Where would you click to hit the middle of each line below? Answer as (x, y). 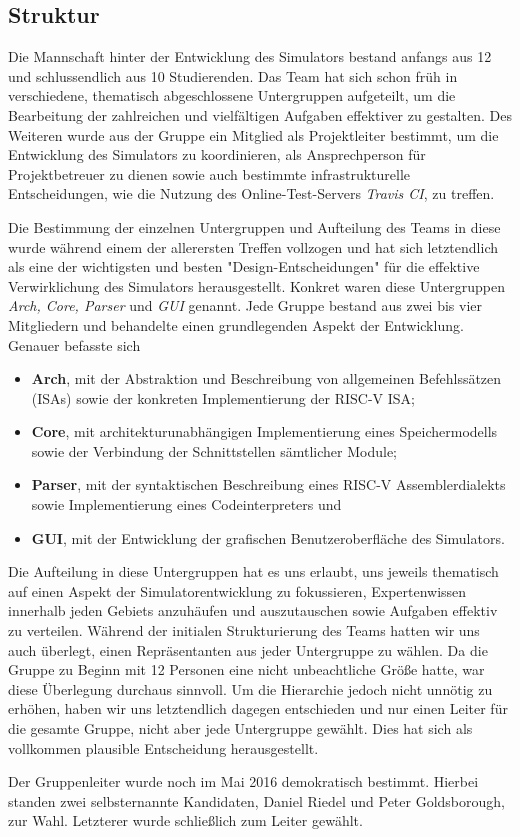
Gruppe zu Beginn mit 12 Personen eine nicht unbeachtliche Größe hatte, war (246, 669)
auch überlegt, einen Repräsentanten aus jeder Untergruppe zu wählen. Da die (248, 649)
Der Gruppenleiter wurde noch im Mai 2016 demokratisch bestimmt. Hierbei (243, 781)
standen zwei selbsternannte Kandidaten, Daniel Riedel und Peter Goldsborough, (256, 800)
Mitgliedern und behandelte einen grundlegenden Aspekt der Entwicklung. (236, 324)
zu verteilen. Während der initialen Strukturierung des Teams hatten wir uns (244, 630)
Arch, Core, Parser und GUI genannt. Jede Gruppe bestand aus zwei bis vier (245, 305)
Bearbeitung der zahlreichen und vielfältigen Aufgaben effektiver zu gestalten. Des (260, 114)
